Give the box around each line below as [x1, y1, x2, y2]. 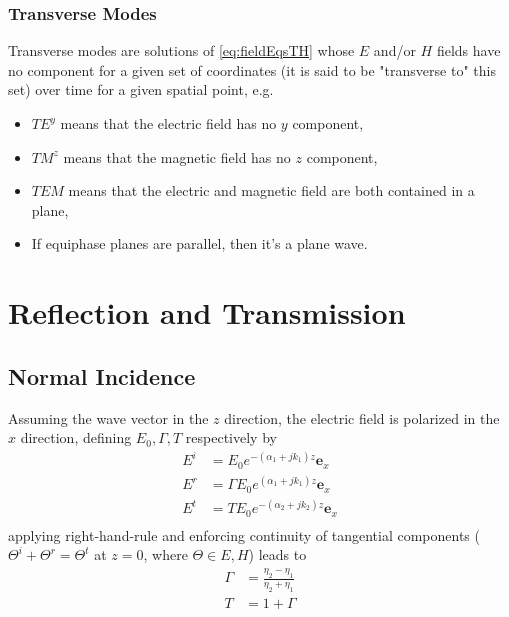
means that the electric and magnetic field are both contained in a [68, 180, 475, 201]
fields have [436, 40, 501, 61]
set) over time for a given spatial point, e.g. [8, 79, 274, 100]
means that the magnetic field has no [63, 146, 291, 167]
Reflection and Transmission [8, 292, 406, 333]
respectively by [185, 427, 277, 448]
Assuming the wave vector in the [8, 407, 209, 428]
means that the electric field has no [60, 113, 277, 133]
